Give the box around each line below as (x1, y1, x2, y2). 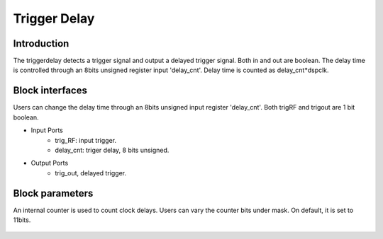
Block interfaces (13, 85, 88, 97)
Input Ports (30, 126, 63, 134)
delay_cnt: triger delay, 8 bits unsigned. (55, 146, 170, 154)
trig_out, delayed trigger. (55, 168, 127, 177)
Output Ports (30, 159, 69, 168)
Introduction (13, 37, 70, 49)
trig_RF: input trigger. (55, 136, 117, 144)
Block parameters (13, 187, 94, 199)
